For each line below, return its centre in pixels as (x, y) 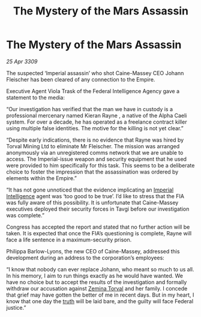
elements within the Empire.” (41, 178)
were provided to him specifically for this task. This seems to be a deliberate (100, 165)
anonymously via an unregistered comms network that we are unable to (95, 152)
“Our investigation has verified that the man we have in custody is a (89, 109)
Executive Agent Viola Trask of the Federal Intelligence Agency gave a (93, 91)
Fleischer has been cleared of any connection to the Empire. (81, 79)
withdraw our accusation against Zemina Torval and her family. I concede (97, 288)
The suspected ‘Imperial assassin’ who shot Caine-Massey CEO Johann (95, 73)
